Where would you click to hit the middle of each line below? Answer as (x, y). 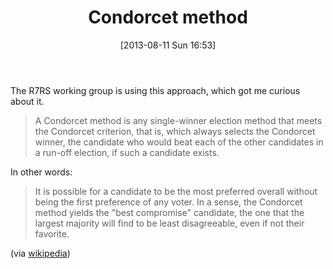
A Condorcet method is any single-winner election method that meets (178, 120)
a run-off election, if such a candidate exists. (127, 152)
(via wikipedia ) (40, 253)
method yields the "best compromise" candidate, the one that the (169, 212)
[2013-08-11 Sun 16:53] (168, 45)
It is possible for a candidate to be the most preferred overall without (176, 191)
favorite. (52, 233)
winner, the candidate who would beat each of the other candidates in (179, 142)
